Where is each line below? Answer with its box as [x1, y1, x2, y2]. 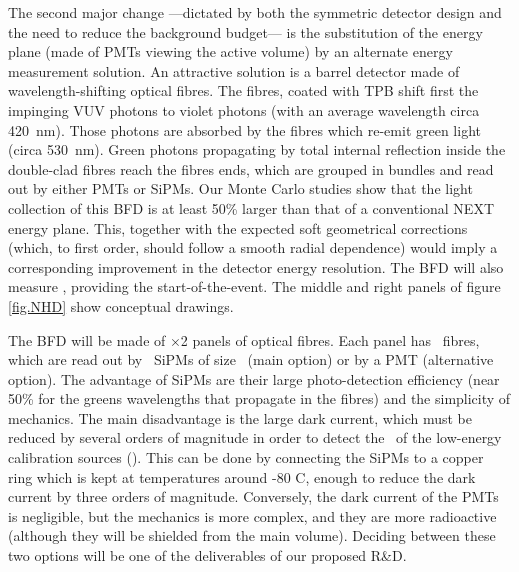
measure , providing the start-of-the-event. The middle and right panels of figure [8, 276, 501, 297]
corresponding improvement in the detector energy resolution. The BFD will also [8, 256, 504, 277]
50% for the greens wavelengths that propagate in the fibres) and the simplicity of [8, 388, 511, 409]
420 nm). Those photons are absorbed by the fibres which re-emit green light [8, 119, 481, 140]
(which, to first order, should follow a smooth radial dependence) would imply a [8, 237, 498, 258]
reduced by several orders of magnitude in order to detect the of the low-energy [8, 427, 502, 448]
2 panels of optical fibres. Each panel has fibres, [180, 329, 480, 350]
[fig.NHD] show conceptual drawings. [8, 295, 234, 316]
